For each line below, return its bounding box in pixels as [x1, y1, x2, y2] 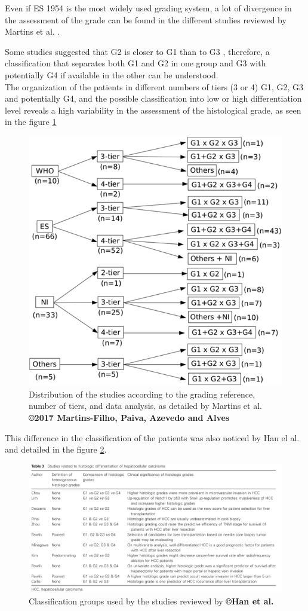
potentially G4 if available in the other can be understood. [5, 68, 218, 81]
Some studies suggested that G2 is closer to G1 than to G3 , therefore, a [5, 45, 270, 57]
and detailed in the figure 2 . [5, 443, 107, 456]
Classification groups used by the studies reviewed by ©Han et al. [29, 594, 274, 607]
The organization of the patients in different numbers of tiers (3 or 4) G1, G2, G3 [5, 80, 304, 93]
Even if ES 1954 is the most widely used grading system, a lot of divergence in [5, 2, 292, 14]
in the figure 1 [5, 115, 57, 128]
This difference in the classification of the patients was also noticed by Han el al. [5, 431, 300, 444]
